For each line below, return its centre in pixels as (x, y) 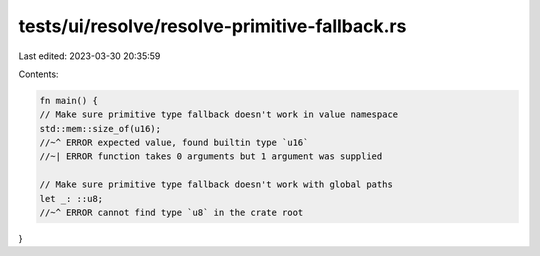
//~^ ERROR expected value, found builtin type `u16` (174, 143)
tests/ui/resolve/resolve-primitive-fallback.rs (212, 26)
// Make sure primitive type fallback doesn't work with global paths (216, 184)
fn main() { (69, 100)
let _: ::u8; (71, 198)
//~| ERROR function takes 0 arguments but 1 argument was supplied (211, 156)
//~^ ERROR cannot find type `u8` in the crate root (171, 213)
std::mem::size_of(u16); (100, 128)
